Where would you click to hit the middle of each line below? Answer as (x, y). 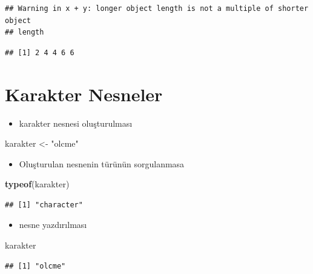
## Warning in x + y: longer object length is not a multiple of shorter (157, 8)
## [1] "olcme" (35, 266)
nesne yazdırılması (53, 225)
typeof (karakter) (37, 184)
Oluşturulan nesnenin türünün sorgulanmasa (102, 163)
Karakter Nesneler (84, 94)
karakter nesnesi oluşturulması (76, 123)
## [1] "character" (44, 205)
